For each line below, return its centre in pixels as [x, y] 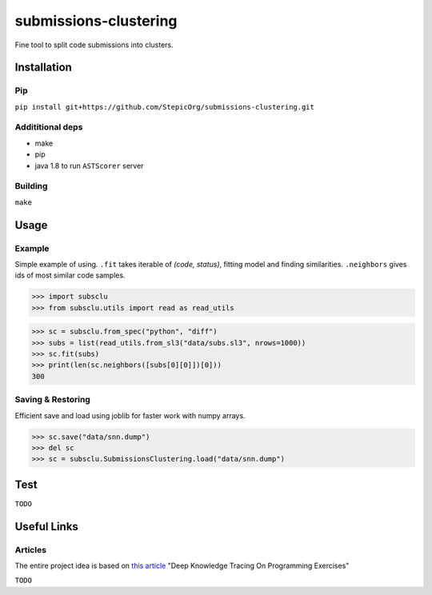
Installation [43, 68]
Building [31, 186]
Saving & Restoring [53, 400]
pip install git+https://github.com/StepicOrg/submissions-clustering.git [165, 107]
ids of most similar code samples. [70, 275]
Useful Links [47, 527]
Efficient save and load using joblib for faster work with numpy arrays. [130, 415]
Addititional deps [49, 127]
